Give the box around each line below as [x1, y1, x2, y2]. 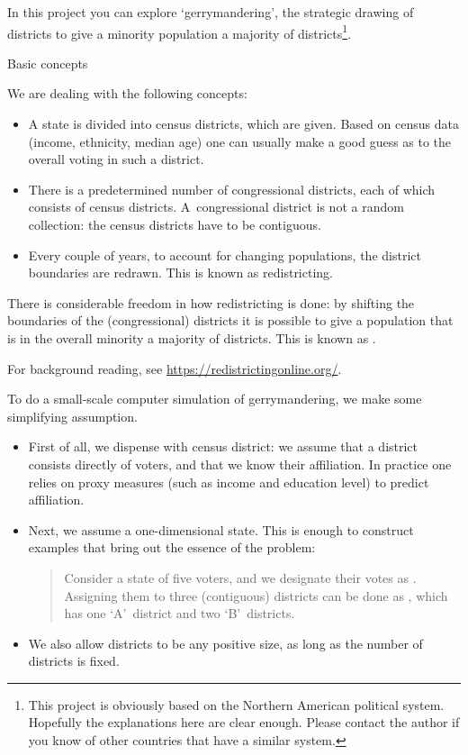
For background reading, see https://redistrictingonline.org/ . [7, 359, 342, 377]
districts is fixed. [28, 651, 120, 670]
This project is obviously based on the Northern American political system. [28, 695, 445, 714]
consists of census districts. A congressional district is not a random [28, 197, 404, 216]
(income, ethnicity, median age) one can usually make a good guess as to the [28, 132, 452, 150]
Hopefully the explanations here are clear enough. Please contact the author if [28, 713, 460, 732]
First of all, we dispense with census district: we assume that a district [28, 437, 418, 456]
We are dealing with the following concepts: [7, 84, 247, 103]
